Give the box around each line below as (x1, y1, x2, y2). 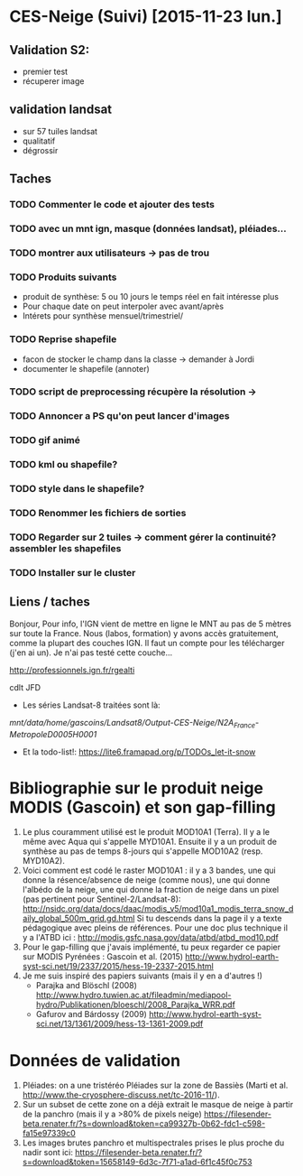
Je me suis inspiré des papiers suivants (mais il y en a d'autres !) (22, 970, 263, 981)
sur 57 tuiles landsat (22, 125, 97, 136)
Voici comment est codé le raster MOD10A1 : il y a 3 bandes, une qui (22, 865, 277, 876)
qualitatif (22, 135, 56, 146)
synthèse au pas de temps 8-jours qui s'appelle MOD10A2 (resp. (22, 846, 263, 857)
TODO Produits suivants (9, 271, 117, 283)
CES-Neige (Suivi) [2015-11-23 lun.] (9, 6, 282, 27)
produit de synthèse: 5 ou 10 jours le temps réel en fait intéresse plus (22, 292, 280, 302)
